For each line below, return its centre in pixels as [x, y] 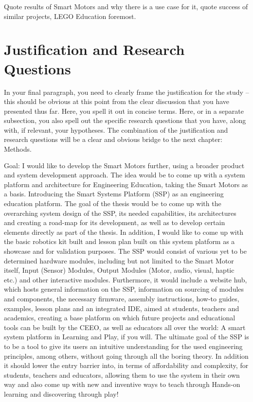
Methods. [18, 149]
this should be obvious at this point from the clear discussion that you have [117, 101]
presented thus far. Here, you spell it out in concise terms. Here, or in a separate [124, 111]
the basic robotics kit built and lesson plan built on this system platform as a [119, 241]
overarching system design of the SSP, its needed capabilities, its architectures [120, 213]
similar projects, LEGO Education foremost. [70, 16]
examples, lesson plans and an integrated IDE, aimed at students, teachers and [122, 308]
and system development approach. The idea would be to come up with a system [125, 175]
